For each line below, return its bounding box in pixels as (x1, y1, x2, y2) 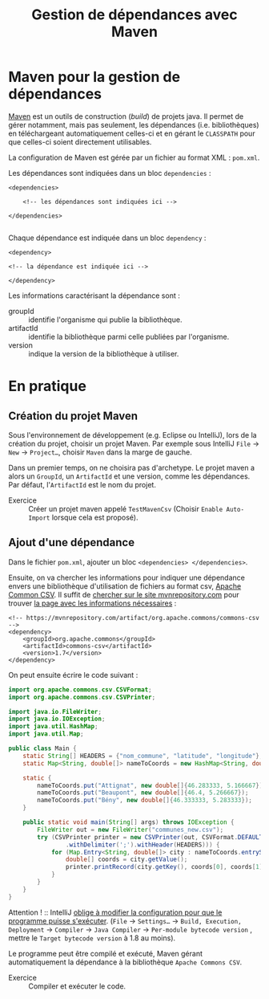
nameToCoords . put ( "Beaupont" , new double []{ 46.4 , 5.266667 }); (37, 789, 249, 797)
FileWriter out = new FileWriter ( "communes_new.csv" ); (37, 826, 224, 834)
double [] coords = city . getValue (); (65, 855, 188, 864)
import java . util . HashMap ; (8, 723, 98, 731)
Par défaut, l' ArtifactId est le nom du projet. (8, 479, 156, 489)
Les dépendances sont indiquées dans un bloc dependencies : (8, 168, 211, 177)
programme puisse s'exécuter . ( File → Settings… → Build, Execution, (8, 915, 242, 925)
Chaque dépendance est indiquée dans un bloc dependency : (8, 233, 207, 243)
